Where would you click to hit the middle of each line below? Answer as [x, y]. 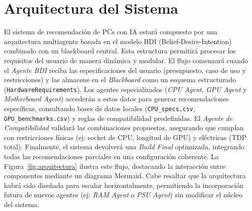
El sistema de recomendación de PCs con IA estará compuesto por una [111, 32]
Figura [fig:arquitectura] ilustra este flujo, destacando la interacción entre [115, 166]
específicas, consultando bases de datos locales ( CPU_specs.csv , [100, 108]
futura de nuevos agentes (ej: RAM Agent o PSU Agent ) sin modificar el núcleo [123, 195]
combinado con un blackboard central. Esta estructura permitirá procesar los [120, 51]
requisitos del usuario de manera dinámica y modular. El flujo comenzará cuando [126, 60]
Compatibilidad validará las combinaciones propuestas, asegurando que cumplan [124, 128]
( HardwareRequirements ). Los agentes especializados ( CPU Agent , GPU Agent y [126, 89]
